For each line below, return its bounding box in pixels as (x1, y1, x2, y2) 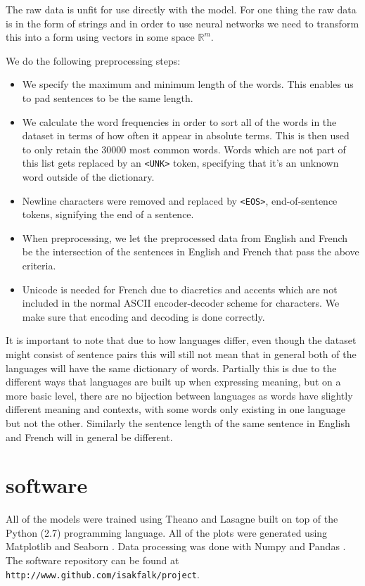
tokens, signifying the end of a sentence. (22, 207, 194, 222)
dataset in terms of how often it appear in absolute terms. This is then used (22, 128, 350, 143)
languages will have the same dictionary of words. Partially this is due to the (6, 360, 337, 375)
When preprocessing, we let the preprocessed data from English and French (22, 230, 348, 245)
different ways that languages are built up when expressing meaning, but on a (6, 374, 341, 389)
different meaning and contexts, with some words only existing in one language (6, 402, 345, 416)
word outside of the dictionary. (22, 170, 155, 184)
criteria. (22, 258, 56, 273)
